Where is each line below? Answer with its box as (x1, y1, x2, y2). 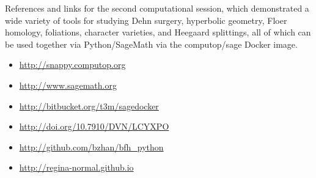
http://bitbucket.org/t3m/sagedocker (19, 99, 159, 112)
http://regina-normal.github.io (19, 161, 134, 174)
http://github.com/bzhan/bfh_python (19, 140, 164, 153)
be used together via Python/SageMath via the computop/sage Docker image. (5, 37, 298, 50)
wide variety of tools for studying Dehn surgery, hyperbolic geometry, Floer (5, 13, 287, 26)
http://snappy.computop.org (19, 58, 126, 71)
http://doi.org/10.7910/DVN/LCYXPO (19, 120, 169, 133)
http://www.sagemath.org (19, 78, 117, 91)
